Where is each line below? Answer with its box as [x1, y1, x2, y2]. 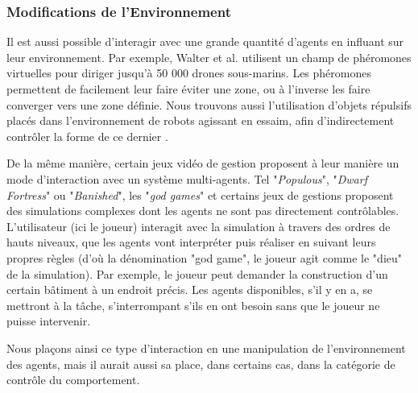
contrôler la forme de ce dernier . [6, 127, 168, 144]
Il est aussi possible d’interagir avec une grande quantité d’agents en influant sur [6, 33, 404, 50]
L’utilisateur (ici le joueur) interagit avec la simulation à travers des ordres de [6, 217, 391, 234]
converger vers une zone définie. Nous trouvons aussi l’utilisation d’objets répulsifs [6, 96, 412, 113]
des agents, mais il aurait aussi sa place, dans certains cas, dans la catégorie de [6, 355, 395, 372]
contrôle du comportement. [6, 371, 140, 388]
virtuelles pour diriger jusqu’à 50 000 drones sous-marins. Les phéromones [6, 64, 371, 81]
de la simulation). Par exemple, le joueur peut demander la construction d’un [6, 265, 388, 282]
